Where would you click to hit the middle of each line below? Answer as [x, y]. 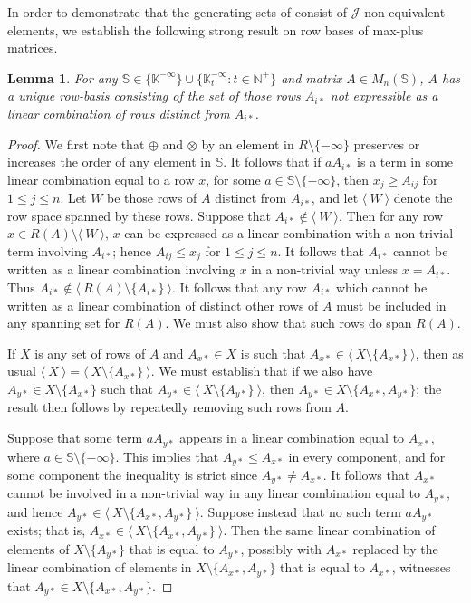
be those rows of [152, 198]
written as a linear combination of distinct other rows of [163, 305]
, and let [335, 198]
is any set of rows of [90, 353]
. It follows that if [272, 162]
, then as [439, 353]
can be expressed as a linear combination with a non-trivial [289, 233]
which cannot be [381, 287]
